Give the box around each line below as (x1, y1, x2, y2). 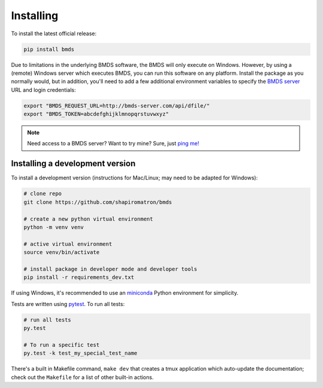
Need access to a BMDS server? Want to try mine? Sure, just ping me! (27, 140, 200, 147)
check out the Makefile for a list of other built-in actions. (11, 374, 154, 381)
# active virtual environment (23, 240, 112, 248)
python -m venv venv (23, 224, 84, 230)
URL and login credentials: (11, 86, 76, 93)
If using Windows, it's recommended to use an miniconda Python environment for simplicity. (11, 289, 239, 297)
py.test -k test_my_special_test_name (23, 350, 138, 357)
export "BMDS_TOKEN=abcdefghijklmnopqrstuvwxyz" (23, 111, 169, 118)
